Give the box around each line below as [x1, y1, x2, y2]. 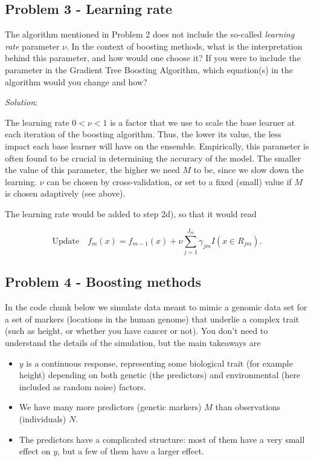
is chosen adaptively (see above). [5, 187, 126, 200]
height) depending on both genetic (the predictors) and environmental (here [19, 368, 301, 381]
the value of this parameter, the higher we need [5, 163, 180, 176]
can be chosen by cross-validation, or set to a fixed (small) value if [46, 175, 292, 188]
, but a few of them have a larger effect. [57, 445, 204, 457]
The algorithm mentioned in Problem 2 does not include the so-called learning [5, 28, 295, 41]
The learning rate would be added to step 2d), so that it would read [5, 207, 257, 220]
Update [52, 237, 80, 246]
